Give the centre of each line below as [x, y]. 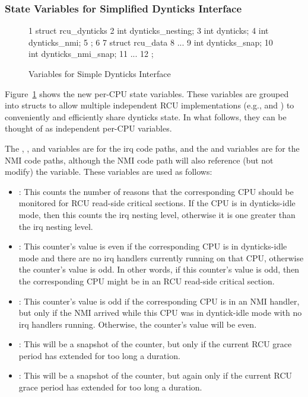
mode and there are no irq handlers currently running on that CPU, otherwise [161, 257]
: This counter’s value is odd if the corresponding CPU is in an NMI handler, [159, 301]
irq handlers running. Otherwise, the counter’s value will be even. [138, 324]
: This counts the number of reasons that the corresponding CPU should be [156, 191]
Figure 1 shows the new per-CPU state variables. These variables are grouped [147, 93]
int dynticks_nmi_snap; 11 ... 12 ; [91, 54]
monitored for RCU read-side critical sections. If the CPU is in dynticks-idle [157, 203]
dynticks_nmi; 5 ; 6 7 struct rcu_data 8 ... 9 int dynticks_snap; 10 [151, 42]
